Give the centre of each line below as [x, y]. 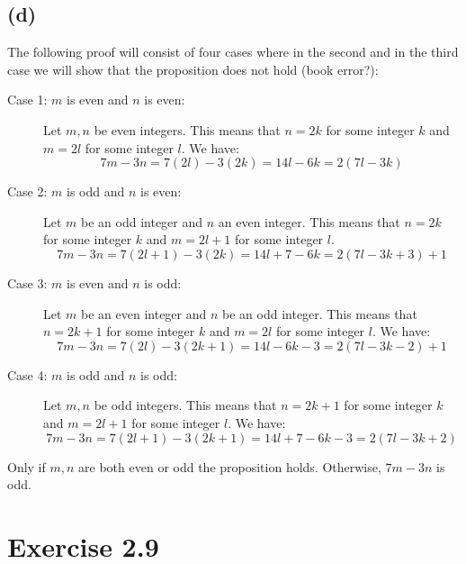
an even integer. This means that [309, 221]
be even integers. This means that [187, 129]
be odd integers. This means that [185, 405]
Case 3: [27, 282]
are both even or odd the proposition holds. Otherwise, [230, 466]
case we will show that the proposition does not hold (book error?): [193, 69]
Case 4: [27, 374]
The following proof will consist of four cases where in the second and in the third [233, 52]
